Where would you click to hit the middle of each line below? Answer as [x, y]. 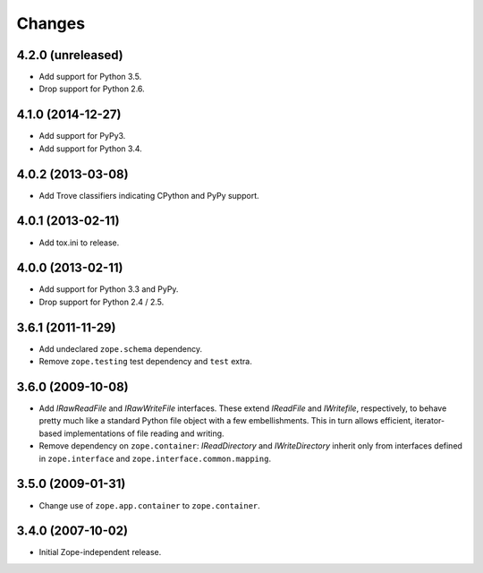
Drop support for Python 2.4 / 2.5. [102, 302]
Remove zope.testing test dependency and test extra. [145, 362]
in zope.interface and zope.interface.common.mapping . [155, 458]
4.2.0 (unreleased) [70, 55]
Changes [51, 23]
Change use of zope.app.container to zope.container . [150, 505]
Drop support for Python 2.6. [92, 89]
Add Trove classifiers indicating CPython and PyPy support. [149, 195]
